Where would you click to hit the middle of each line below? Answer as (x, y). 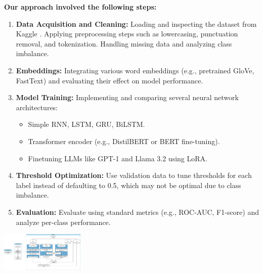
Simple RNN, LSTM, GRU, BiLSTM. (86, 124)
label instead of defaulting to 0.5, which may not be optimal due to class (128, 185)
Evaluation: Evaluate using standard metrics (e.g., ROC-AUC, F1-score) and (137, 212)
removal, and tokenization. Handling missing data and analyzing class (124, 43)
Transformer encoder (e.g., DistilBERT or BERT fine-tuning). (124, 141)
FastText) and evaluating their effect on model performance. (109, 80)
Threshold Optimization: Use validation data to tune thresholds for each (134, 175)
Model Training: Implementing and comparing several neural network (127, 97)
